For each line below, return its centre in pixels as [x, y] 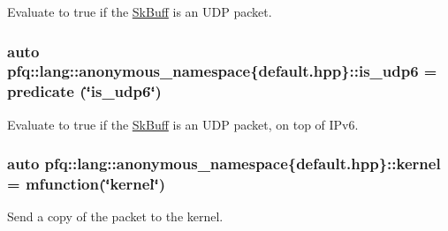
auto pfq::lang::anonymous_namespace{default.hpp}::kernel [224, 164]
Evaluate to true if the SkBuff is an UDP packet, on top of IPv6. [183, 124]
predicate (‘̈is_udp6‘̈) [84, 91]
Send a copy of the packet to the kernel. [115, 216]
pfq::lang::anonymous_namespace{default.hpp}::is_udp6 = [222, 71]
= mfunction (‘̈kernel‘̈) [87, 184]
